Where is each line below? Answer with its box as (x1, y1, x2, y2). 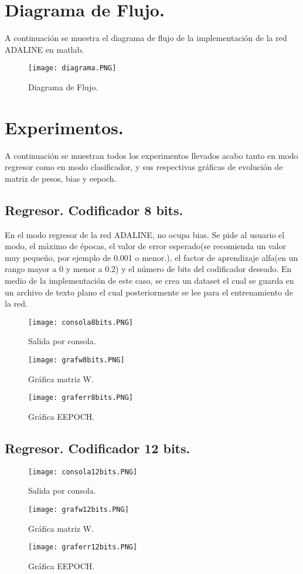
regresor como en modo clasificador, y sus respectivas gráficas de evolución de (5, 161, 283, 173)
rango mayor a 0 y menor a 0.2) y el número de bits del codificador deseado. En (5, 263, 292, 275)
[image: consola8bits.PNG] (28, 318, 133, 327)
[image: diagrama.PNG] (28, 64, 117, 73)
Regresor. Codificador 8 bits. (5, 201, 183, 219)
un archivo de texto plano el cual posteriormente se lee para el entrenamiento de (5, 286, 293, 298)
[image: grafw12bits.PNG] (28, 505, 129, 514)
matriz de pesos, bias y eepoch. (5, 172, 117, 184)
